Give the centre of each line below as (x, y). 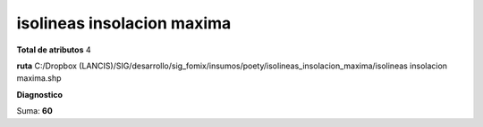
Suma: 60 (34, 111)
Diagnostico (39, 94)
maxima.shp (39, 78)
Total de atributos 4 (54, 50)
